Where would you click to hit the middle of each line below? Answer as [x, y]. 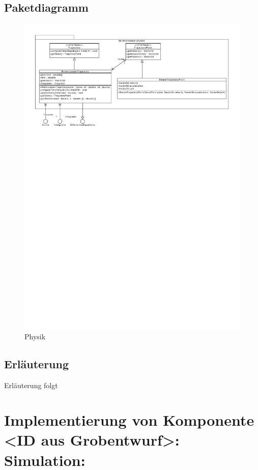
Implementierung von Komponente [129, 420]
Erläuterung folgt [31, 385]
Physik [35, 336]
